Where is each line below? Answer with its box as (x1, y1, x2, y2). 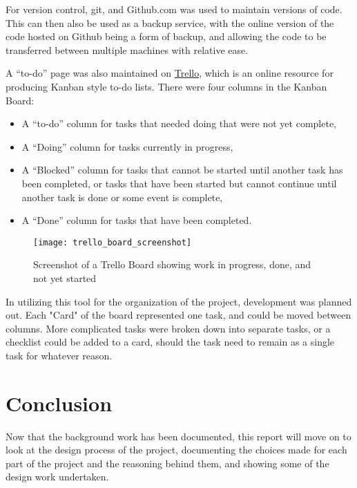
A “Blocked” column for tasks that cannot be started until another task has (21, 162, 343, 177)
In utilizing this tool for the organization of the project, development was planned (6, 294, 352, 308)
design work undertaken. (6, 469, 109, 484)
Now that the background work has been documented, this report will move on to (6, 429, 351, 443)
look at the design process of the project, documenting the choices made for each (6, 442, 347, 457)
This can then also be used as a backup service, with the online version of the (6, 15, 334, 30)
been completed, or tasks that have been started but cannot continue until (21, 176, 337, 190)
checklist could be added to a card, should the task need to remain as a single (6, 335, 335, 349)
